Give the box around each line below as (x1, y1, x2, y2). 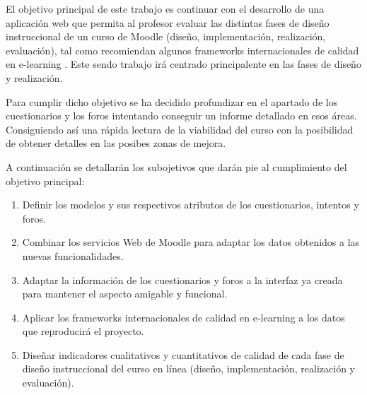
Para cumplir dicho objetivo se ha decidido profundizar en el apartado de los (6, 94, 338, 109)
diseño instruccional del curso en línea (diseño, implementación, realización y (22, 361, 355, 376)
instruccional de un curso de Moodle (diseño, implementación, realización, (6, 29, 326, 44)
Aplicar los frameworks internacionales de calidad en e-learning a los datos (22, 309, 345, 324)
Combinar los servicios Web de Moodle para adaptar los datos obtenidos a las (22, 235, 360, 249)
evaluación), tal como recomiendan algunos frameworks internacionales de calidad (6, 42, 359, 57)
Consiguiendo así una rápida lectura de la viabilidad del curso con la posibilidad (6, 122, 354, 136)
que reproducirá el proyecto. (22, 324, 144, 338)
